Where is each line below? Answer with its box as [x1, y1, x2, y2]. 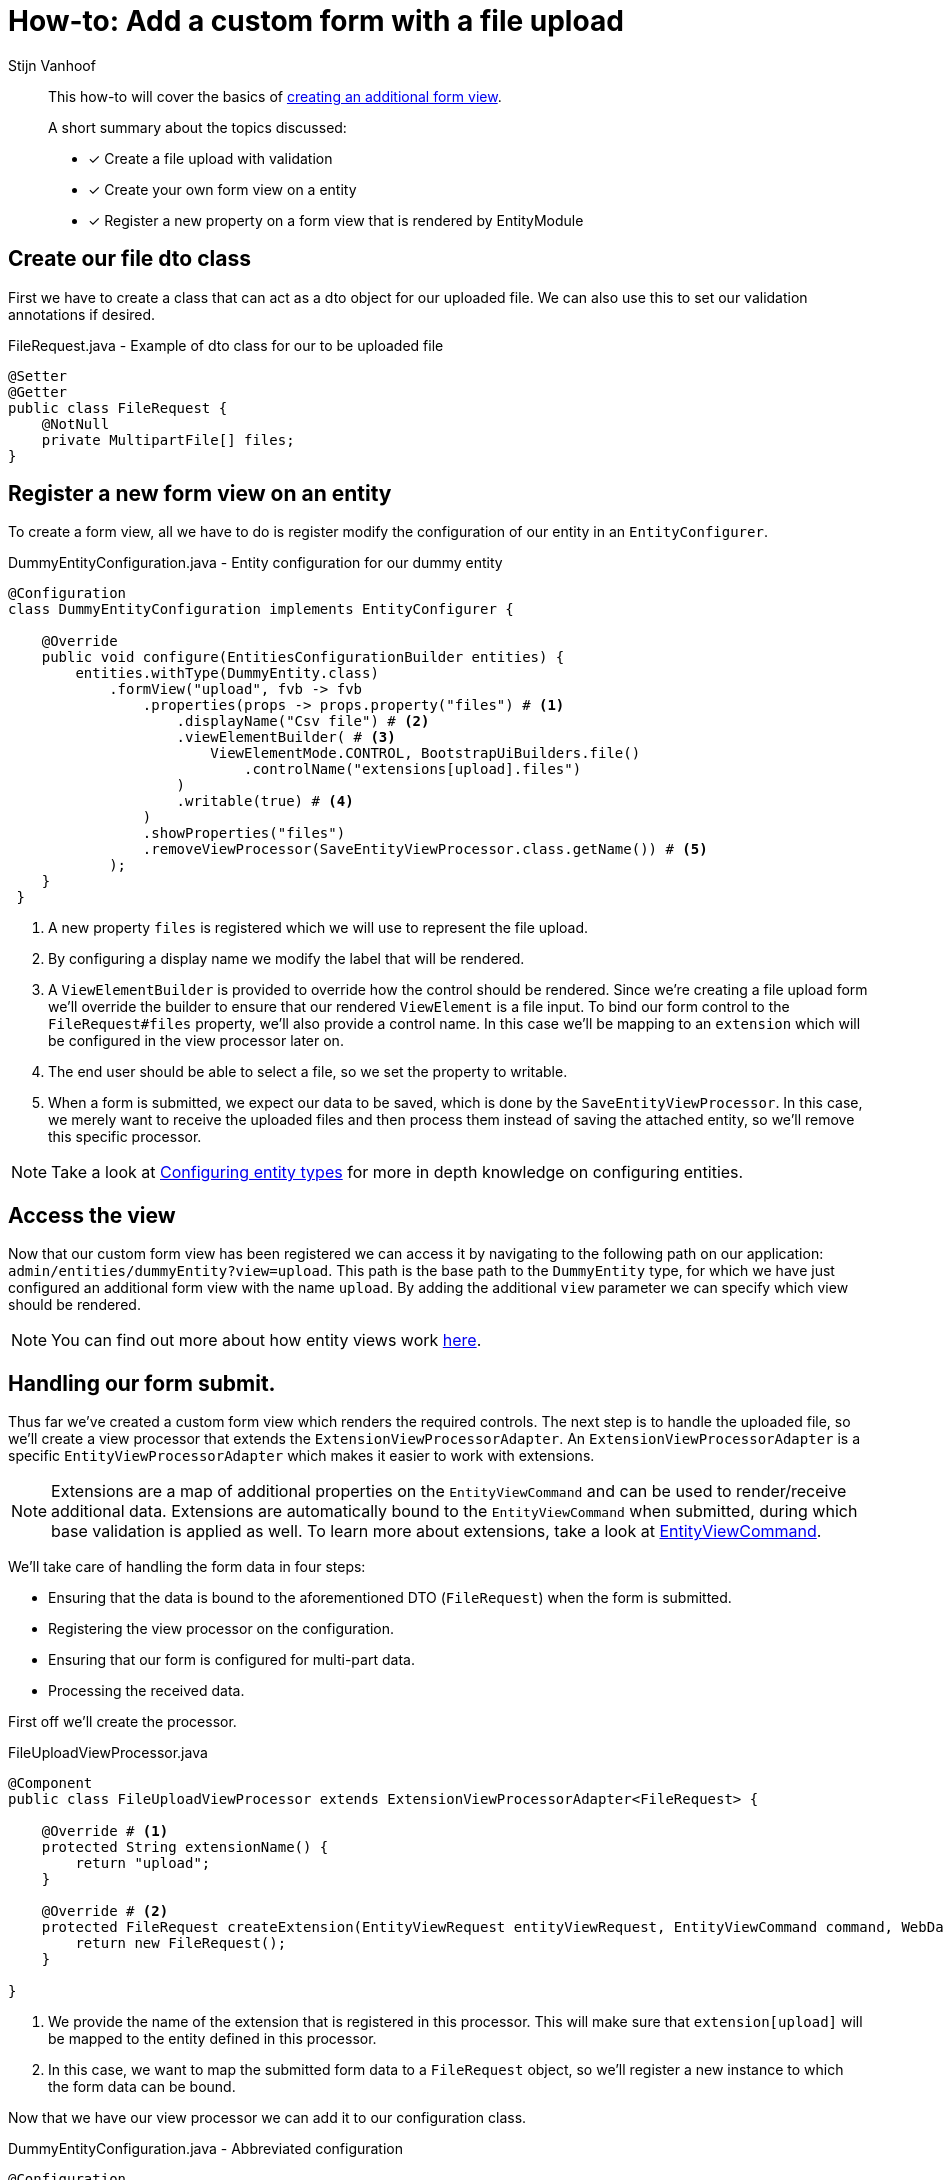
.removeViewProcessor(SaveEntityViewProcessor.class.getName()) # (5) [142, 841, 708, 858]
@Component [8, 1775, 93, 1792]
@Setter [8, 367, 68, 384]
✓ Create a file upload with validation [88, 149, 333, 167]
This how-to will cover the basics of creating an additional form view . [48, 87, 502, 105]
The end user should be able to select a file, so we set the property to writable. [48, 1063, 568, 1081]
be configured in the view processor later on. [48, 1032, 344, 1050]
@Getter [8, 383, 68, 400]
